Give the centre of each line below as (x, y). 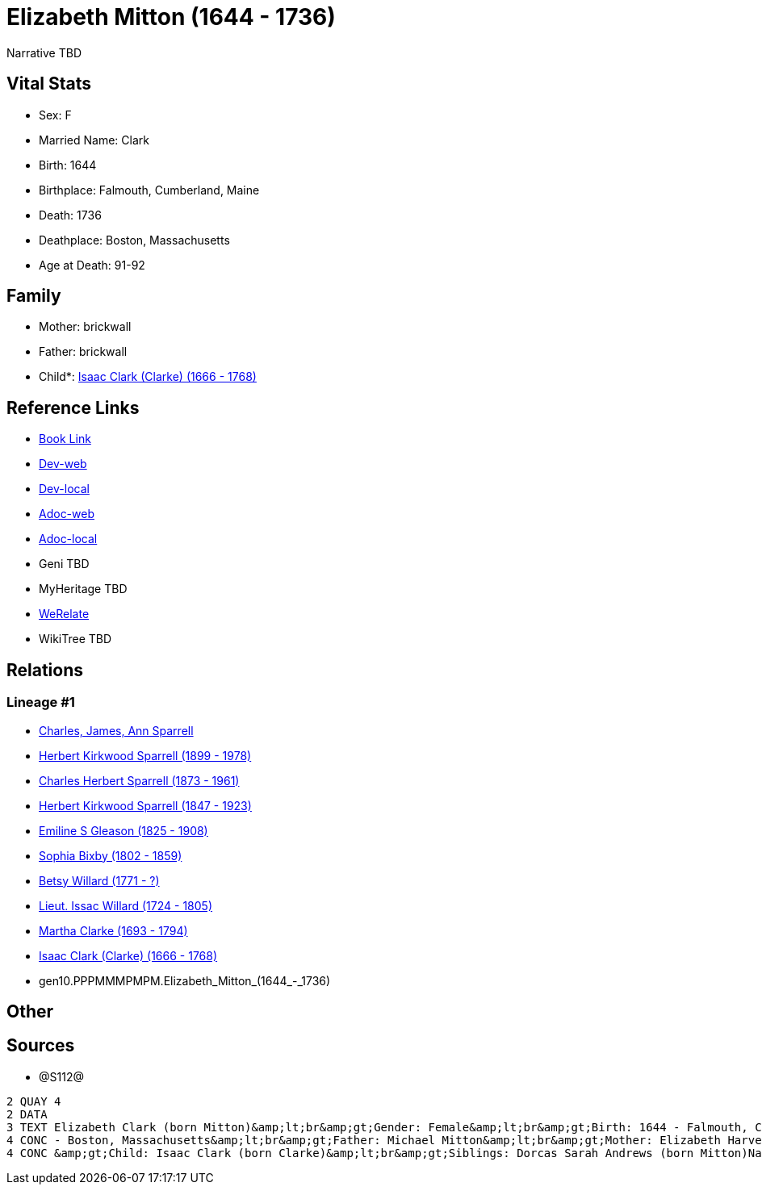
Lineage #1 (41, 702)
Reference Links (73, 407)
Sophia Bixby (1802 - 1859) (111, 855)
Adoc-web (67, 514)
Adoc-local (68, 539)
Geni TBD (64, 564)
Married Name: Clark (94, 140)
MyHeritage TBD (83, 589)
